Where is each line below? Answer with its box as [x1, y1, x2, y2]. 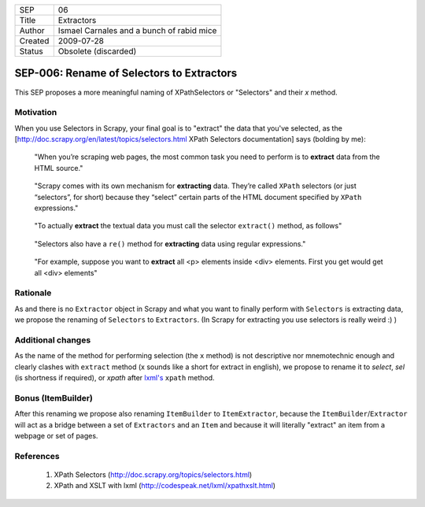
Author [19, 25, 45, 35]
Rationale [14, 287, 52, 298]
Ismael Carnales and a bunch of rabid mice [57, 25, 217, 35]
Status [19, 46, 43, 57]
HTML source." [34, 163, 83, 172]
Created [19, 35, 50, 46]
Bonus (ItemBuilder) [14, 392, 94, 403]
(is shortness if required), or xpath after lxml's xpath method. [14, 373, 216, 383]
